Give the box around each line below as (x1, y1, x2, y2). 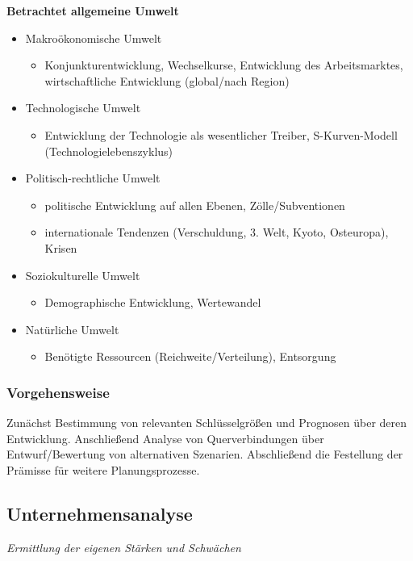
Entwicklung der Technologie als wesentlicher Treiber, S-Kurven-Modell (44, 126, 398, 143)
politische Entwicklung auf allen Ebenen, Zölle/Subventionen (44, 196, 345, 213)
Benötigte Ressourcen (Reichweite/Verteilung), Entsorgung (44, 348, 336, 365)
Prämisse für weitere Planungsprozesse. (6, 461, 200, 478)
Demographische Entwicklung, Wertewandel (44, 294, 261, 311)
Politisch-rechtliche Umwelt (25, 170, 161, 186)
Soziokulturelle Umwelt (25, 266, 140, 283)
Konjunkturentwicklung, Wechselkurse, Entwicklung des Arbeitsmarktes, (44, 57, 403, 73)
